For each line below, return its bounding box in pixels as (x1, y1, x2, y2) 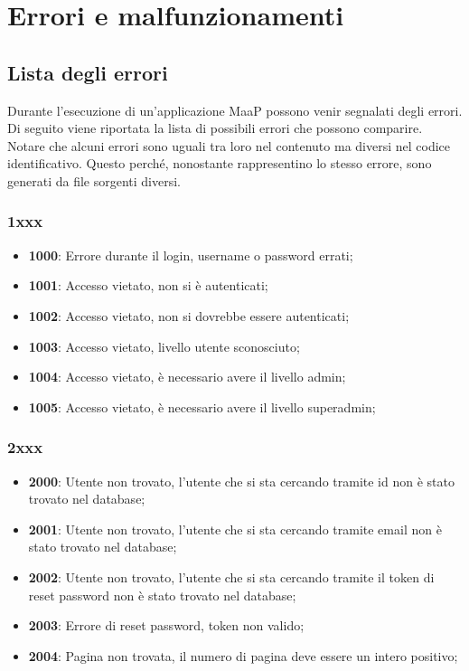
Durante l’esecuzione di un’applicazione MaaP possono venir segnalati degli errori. (7, 100, 463, 119)
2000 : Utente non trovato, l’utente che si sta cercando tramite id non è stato (28, 471, 455, 490)
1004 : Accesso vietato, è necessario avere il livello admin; (28, 367, 346, 386)
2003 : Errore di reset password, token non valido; (28, 616, 305, 635)
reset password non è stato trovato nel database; (28, 585, 296, 604)
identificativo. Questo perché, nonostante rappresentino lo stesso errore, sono (7, 154, 432, 173)
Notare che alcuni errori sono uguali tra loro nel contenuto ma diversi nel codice (7, 136, 451, 155)
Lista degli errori (7, 58, 168, 86)
